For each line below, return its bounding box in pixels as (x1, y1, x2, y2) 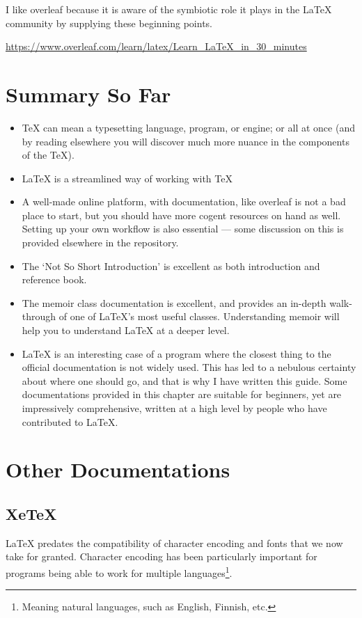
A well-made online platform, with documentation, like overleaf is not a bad (22, 194, 346, 209)
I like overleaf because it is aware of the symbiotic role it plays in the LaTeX (6, 2, 332, 16)
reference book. (22, 272, 87, 287)
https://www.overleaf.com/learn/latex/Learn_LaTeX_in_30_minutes (6, 39, 307, 54)
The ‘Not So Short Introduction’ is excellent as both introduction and (22, 258, 320, 273)
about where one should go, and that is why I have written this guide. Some (22, 373, 347, 388)
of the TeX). (22, 148, 74, 162)
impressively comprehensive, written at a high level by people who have (22, 401, 327, 415)
